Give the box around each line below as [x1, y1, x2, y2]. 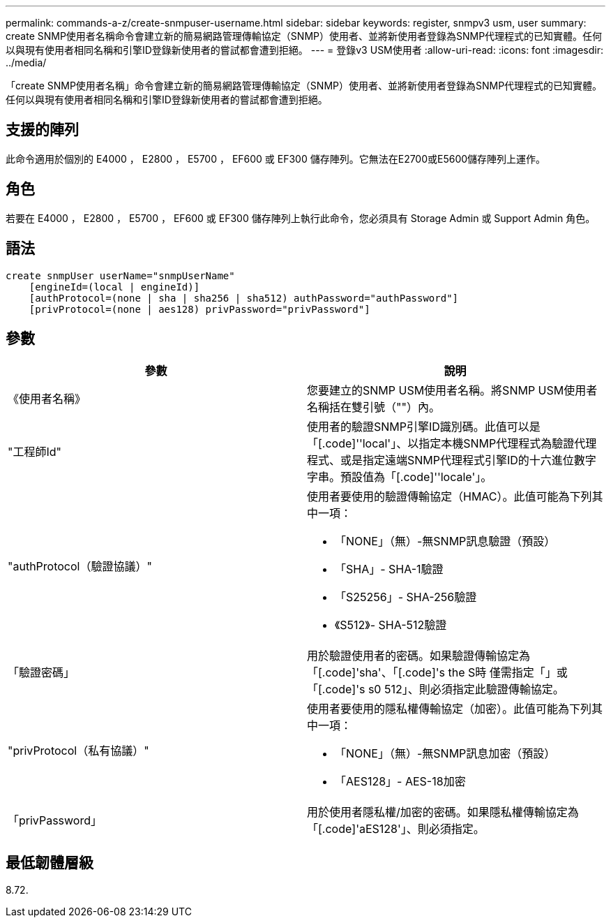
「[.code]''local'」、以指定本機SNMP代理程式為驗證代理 [307, 436, 597, 451]
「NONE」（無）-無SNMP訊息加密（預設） [335, 746, 556, 761]
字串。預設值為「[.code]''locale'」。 [307, 470, 492, 485]
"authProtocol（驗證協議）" [8, 559, 152, 574]
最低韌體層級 [6, 853, 93, 871]
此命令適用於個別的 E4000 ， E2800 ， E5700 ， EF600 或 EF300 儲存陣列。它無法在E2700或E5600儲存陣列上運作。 [6, 152, 546, 165]
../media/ [6, 57, 47, 68]
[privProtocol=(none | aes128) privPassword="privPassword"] [29, 303, 370, 315]
